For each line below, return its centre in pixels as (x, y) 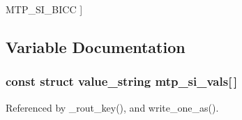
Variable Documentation (96, 46)
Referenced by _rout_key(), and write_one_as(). (112, 107)
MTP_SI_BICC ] (44, 9)
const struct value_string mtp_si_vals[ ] (122, 81)
